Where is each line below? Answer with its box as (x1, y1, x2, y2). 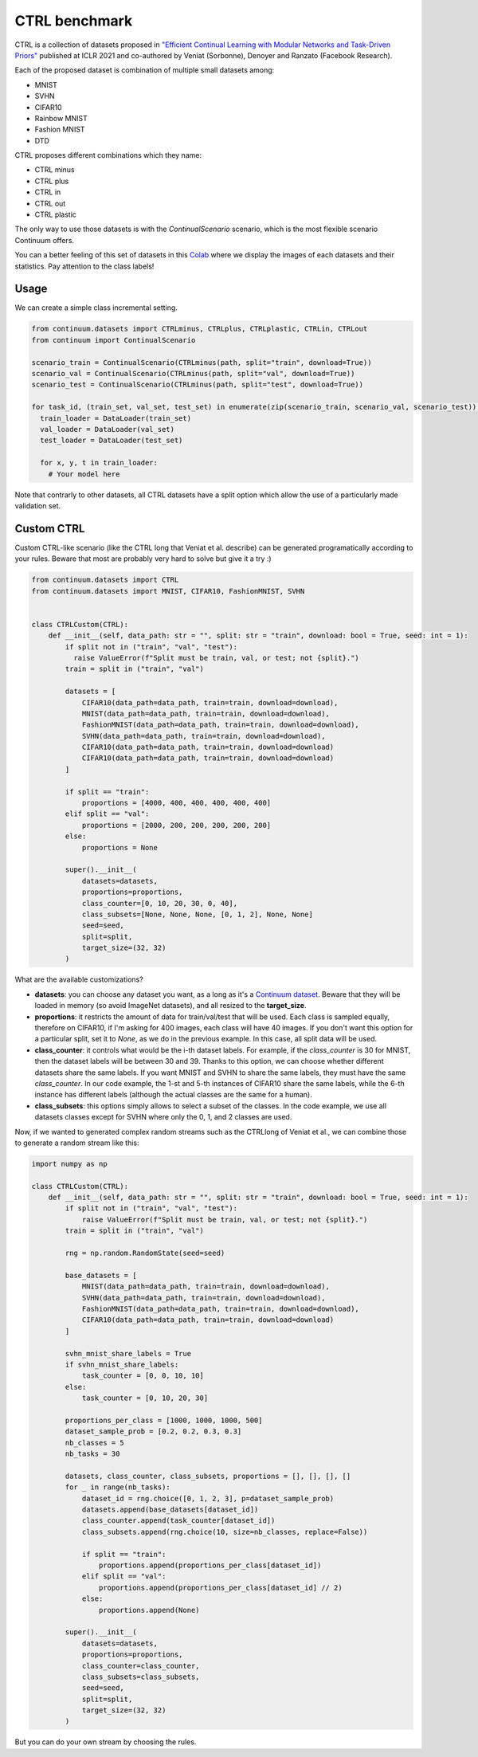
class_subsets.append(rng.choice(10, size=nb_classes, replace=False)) (81, 1527, 368, 1536)
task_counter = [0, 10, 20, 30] (81, 1394, 209, 1402)
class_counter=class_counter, (81, 1661, 200, 1670)
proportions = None (81, 843, 159, 852)
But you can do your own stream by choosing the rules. (14, 1737, 197, 1747)
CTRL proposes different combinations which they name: (14, 151, 202, 160)
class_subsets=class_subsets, (81, 1672, 200, 1681)
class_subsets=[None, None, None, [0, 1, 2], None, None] (81, 909, 314, 919)
